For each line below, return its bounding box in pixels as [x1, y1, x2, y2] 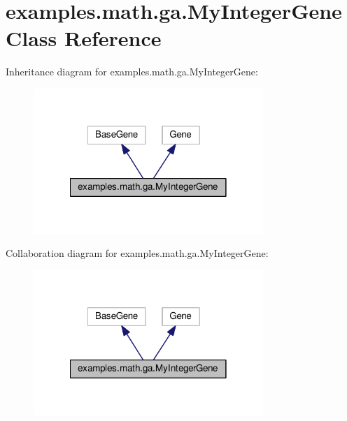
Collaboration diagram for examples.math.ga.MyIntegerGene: [6, 246, 269, 260]
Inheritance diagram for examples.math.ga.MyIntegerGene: [6, 64, 258, 79]
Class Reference [6, 24, 162, 52]
